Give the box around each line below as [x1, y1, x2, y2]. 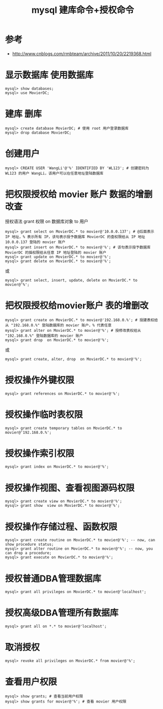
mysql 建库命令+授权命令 [31, 4, 134, 16]
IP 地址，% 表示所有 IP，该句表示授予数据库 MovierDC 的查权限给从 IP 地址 [5, 234, 145, 239]
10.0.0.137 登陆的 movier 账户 [5, 240, 65, 245]
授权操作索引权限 [5, 448, 75, 459]
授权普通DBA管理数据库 [5, 573, 101, 584]
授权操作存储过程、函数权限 [5, 521, 118, 532]
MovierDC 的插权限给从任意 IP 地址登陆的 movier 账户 [5, 250, 107, 255]
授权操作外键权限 [5, 374, 75, 386]
